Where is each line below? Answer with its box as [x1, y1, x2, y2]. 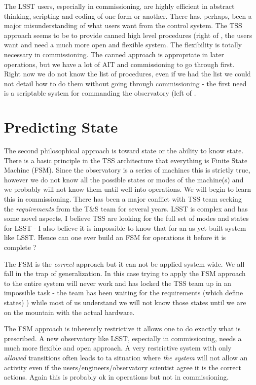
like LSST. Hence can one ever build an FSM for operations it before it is [4, 232, 226, 243]
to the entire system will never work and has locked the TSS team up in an [4, 278, 231, 288]
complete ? [4, 242, 37, 252]
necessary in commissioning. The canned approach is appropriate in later [4, 49, 224, 59]
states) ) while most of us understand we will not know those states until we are [4, 297, 246, 307]
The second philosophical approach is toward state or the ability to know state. [4, 145, 244, 156]
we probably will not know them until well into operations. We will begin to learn [4, 184, 251, 194]
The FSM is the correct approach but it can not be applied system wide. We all [4, 258, 245, 269]
